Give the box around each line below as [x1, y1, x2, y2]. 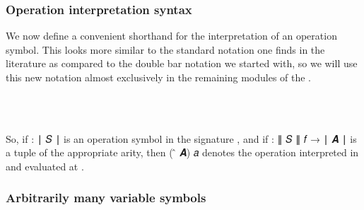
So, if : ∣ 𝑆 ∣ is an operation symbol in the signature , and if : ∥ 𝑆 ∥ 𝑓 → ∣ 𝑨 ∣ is [6, 131, 357, 146]
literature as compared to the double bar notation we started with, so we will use [6, 56, 358, 71]
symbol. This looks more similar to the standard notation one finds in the [6, 42, 325, 57]
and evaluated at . [6, 158, 84, 173]
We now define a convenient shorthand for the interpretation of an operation [6, 28, 337, 43]
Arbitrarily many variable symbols [6, 189, 206, 206]
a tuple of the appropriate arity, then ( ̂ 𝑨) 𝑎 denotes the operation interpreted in [6, 145, 359, 160]
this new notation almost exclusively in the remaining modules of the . [6, 70, 312, 84]
